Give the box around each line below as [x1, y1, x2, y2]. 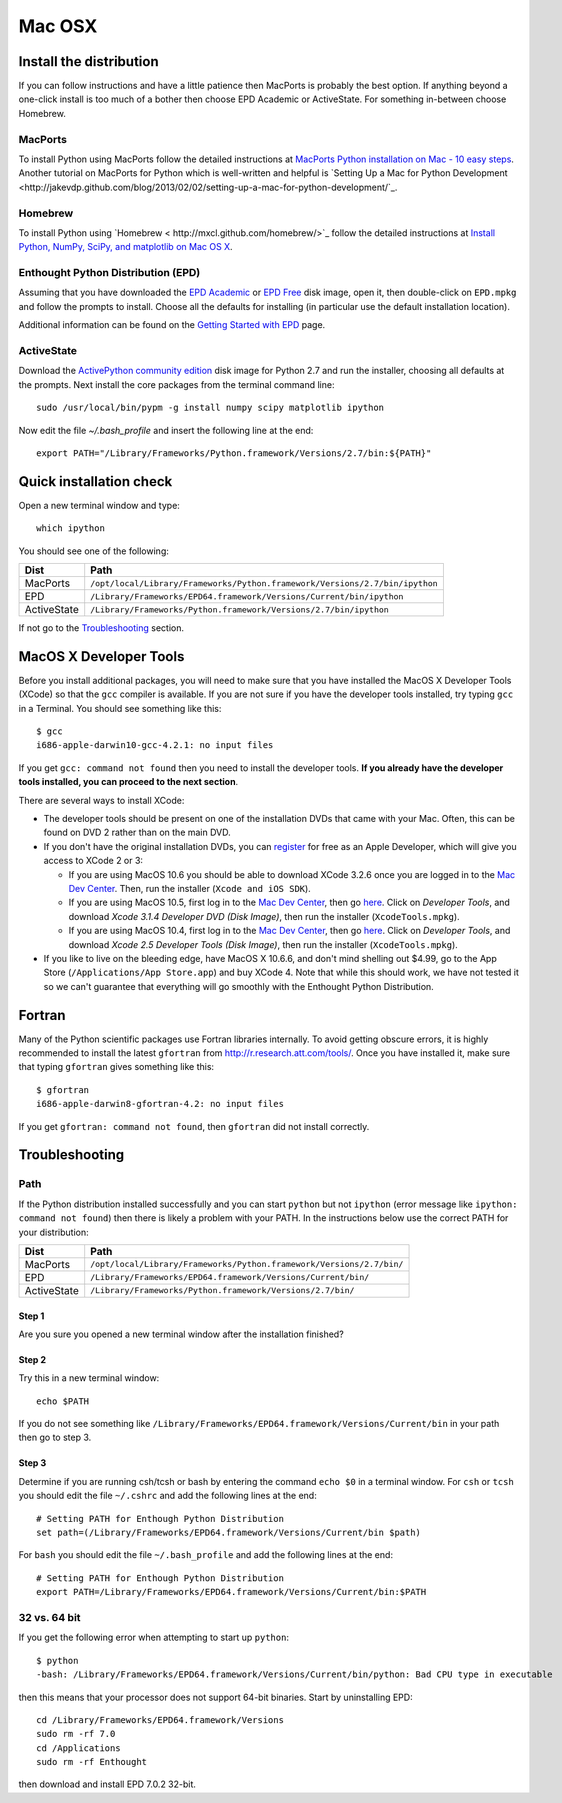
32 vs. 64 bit [18, 1610, 81, 1624]
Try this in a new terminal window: [18, 1372, 160, 1384]
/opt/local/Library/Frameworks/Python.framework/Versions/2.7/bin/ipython [90, 578, 439, 589]
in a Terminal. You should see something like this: [18, 702, 222, 714]
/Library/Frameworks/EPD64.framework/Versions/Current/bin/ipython [90, 591, 404, 602]
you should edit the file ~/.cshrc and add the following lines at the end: [18, 1490, 317, 1502]
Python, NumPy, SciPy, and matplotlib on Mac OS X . [18, 241, 234, 253]
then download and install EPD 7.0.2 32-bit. [18, 1778, 197, 1790]
